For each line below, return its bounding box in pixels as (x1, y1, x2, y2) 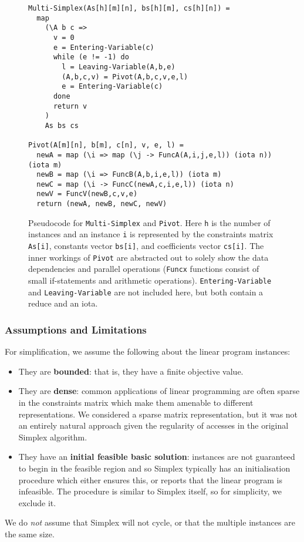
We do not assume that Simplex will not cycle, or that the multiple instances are (5, 516, 295, 528)
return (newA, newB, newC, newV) (36, 200, 167, 208)
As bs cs (45, 121, 79, 130)
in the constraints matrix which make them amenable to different (18, 396, 254, 408)
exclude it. (18, 496, 56, 509)
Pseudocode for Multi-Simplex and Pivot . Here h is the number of (28, 216, 271, 228)
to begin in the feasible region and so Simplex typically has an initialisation (18, 462, 291, 474)
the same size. (5, 527, 55, 540)
